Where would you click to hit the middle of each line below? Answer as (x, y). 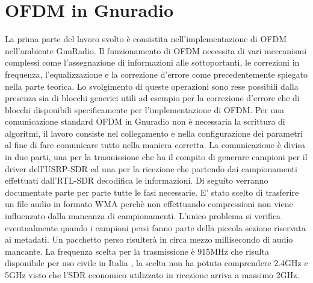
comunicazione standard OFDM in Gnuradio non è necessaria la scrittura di (145, 121)
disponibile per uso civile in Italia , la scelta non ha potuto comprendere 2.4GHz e (156, 263)
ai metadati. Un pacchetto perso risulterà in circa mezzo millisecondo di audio (149, 239)
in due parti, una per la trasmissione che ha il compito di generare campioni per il (156, 157)
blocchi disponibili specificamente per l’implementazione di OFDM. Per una (145, 109)
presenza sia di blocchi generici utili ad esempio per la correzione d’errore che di (152, 98)
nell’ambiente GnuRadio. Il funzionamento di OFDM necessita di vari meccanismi (156, 50)
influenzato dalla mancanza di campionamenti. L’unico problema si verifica (143, 216)
